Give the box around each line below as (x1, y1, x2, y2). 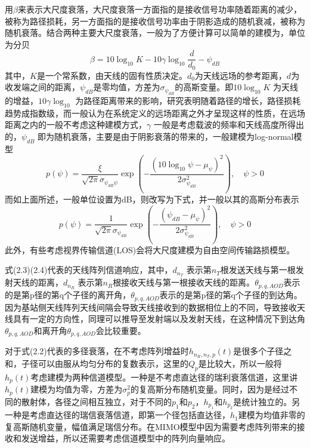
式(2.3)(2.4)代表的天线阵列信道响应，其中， (5, 263, 173, 276)
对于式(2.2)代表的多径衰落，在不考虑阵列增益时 (5, 345, 189, 357)
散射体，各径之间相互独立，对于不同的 (21, 395, 172, 407)
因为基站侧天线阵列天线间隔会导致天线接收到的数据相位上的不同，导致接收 (5, 300, 297, 313)
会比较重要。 (95, 324, 146, 336)
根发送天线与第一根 (220, 263, 296, 276)
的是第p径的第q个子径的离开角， (5, 289, 131, 301)
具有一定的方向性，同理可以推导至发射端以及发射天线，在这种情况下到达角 (13, 312, 305, 325)
